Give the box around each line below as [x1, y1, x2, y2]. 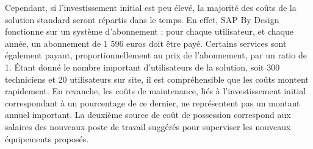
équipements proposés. [5, 132, 89, 145]
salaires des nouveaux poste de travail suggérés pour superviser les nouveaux [5, 120, 291, 133]
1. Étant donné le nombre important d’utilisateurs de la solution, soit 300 [5, 60, 280, 73]
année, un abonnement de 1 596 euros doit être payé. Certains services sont [5, 36, 287, 49]
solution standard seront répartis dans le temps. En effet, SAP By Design [5, 13, 279, 26]
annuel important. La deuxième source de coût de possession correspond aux [5, 108, 291, 121]
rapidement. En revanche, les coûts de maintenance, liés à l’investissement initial [5, 85, 306, 97]
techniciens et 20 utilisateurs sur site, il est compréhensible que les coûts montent [5, 72, 309, 85]
